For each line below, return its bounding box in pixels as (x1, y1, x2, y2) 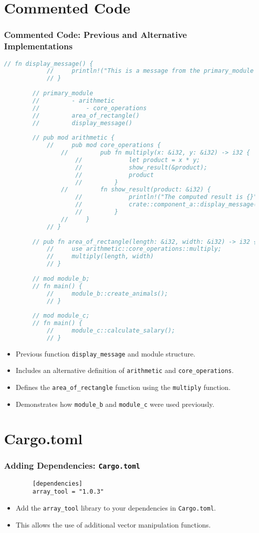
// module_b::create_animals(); (46, 290, 168, 297)
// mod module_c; (32, 312, 90, 320)
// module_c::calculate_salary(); (46, 327, 175, 335)
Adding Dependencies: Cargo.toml (4, 459, 140, 471)
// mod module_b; (32, 275, 90, 282)
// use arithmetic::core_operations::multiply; (46, 245, 222, 253)
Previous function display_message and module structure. (15, 348, 196, 358)
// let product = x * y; (75, 156, 200, 164)
